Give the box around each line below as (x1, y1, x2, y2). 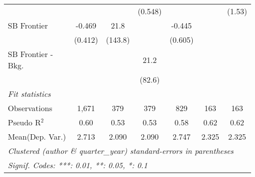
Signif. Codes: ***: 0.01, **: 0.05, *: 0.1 (8, 159, 148, 171)
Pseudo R (8, 117, 41, 128)
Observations (8, 102, 52, 114)
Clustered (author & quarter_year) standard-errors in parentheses (8, 145, 234, 156)
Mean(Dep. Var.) (8, 131, 66, 142)
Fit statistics (8, 88, 51, 99)
